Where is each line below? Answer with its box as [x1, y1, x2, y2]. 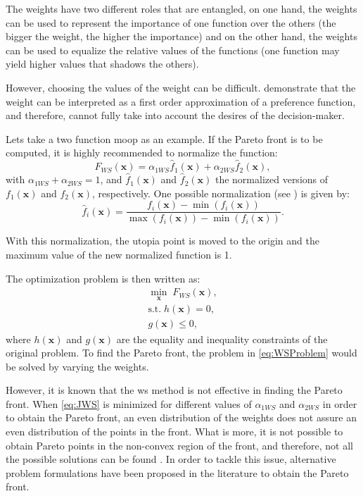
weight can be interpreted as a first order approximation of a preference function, [6, 94, 356, 108]
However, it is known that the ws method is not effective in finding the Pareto [6, 383, 343, 397]
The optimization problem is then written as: [6, 271, 200, 285]
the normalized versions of [215, 172, 329, 187]
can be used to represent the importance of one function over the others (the [6, 15, 336, 30]
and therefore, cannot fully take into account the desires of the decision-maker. [6, 108, 345, 123]
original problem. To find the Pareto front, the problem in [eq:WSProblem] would [6, 345, 357, 360]
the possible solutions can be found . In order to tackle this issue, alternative [6, 452, 336, 466]
